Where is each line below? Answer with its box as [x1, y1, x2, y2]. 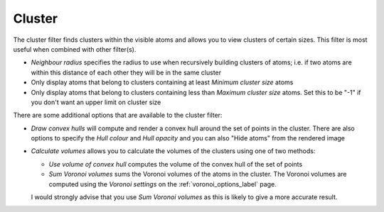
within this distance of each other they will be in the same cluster [31, 68, 222, 77]
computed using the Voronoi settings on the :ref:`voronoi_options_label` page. [48, 179, 277, 188]
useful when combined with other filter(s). [13, 45, 137, 53]
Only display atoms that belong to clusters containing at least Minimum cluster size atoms [31, 78, 294, 87]
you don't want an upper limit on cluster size [31, 98, 161, 106]
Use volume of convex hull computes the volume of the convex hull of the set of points [48, 160, 303, 168]
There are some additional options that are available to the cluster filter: [13, 111, 223, 120]
